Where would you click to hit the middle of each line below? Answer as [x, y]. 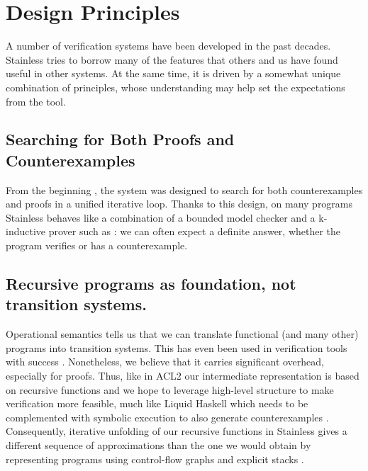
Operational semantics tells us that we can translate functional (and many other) [182, 334]
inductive [26, 231]
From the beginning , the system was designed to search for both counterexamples [184, 189]
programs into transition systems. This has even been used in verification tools [177, 347]
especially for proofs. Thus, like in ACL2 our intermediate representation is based [183, 376]
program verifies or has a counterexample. [97, 245]
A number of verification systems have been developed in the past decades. [168, 46]
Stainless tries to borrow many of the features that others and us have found [172, 59]
